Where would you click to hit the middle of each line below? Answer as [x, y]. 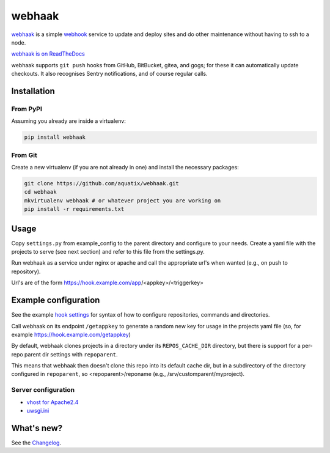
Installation [33, 91]
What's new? [37, 428]
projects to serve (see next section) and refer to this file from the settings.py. [108, 252]
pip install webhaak [55, 137]
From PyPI [27, 109]
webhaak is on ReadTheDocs [48, 54]
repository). [26, 271]
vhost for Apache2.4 [53, 402]
